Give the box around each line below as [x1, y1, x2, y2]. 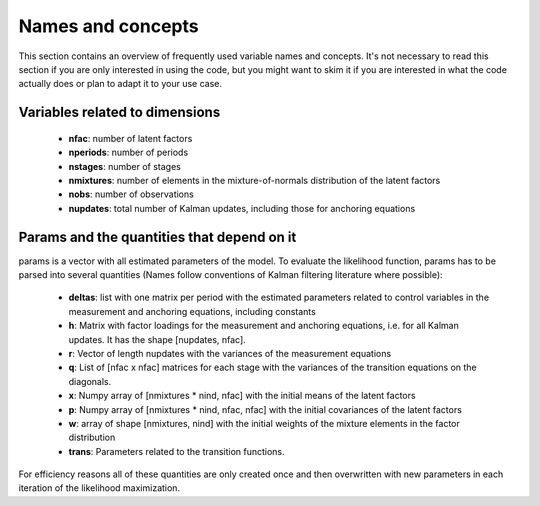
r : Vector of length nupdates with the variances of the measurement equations [68, 347, 392, 359]
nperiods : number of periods [68, 146, 189, 159]
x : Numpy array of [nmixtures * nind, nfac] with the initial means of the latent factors [68, 390, 416, 402]
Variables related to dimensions [18, 104, 221, 121]
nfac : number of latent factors [68, 132, 193, 144]
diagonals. [68, 375, 112, 387]
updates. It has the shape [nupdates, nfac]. [68, 333, 247, 345]
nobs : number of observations [68, 188, 194, 200]
